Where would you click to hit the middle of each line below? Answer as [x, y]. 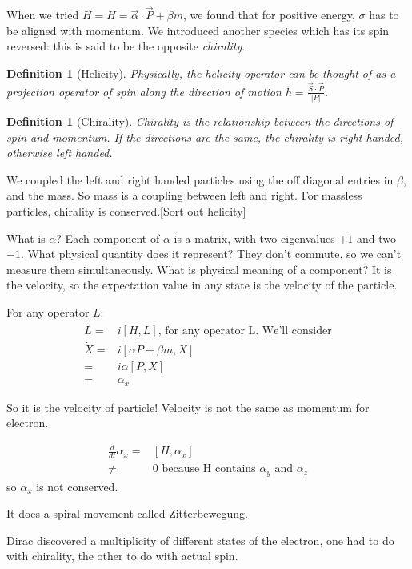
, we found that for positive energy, [269, 15]
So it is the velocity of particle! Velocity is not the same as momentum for [188, 407]
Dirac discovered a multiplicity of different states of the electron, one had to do [200, 540]
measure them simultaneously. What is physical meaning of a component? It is [199, 269]
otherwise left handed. [60, 153]
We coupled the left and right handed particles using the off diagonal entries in [200, 179]
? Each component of [108, 238]
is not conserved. [77, 486]
